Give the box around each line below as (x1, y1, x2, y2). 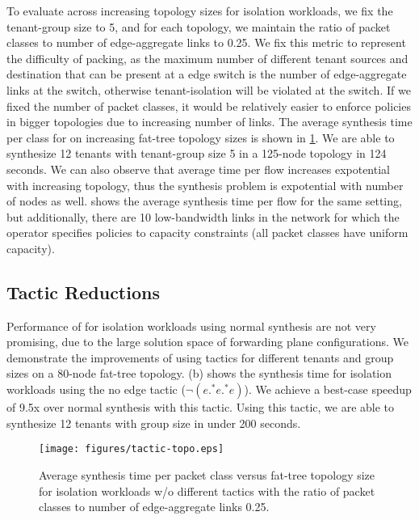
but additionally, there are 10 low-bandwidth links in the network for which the (6, 208, 400, 225)
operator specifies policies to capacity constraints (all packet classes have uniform (6, 224, 409, 241)
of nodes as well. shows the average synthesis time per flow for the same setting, (6, 192, 402, 209)
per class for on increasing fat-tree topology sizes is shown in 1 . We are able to (6, 129, 395, 146)
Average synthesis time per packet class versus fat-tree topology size (39, 466, 375, 483)
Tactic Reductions (6, 279, 160, 304)
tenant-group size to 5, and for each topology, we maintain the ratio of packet (6, 18, 391, 35)
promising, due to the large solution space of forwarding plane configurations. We (6, 333, 409, 350)
